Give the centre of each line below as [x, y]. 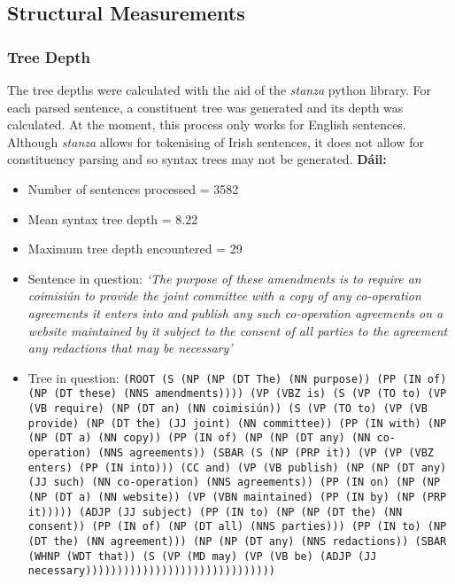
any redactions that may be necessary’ [130, 348]
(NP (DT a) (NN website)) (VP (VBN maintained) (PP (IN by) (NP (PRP [237, 497]
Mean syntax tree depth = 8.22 [113, 218]
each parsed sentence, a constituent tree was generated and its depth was [205, 107]
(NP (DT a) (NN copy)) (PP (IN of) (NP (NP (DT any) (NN [199, 438]
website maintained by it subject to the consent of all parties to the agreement [238, 330]
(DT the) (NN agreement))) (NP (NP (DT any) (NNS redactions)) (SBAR [237, 541]
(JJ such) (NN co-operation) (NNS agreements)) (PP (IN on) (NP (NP [234, 483]
